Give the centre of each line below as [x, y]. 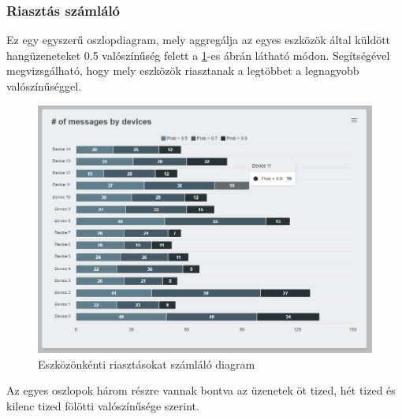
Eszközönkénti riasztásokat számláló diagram [147, 363]
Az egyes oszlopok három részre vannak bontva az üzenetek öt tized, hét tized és [201, 390]
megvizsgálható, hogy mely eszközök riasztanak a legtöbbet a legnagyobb [183, 70]
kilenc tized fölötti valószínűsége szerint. [103, 405]
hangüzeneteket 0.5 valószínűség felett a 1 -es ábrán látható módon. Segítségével [198, 55]
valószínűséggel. [44, 86]
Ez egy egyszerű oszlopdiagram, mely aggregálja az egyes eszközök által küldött [199, 40]
